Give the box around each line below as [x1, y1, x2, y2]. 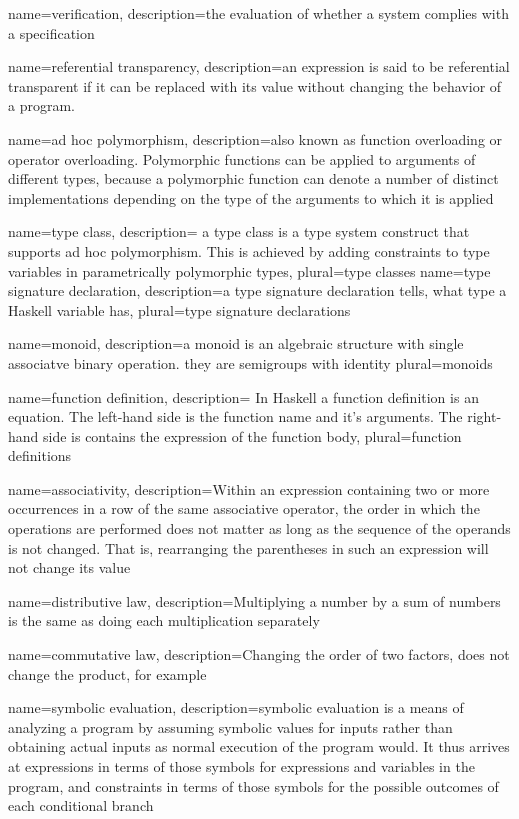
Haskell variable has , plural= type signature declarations [8, 299, 351, 320]
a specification [8, 22, 95, 43]
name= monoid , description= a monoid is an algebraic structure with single [8, 333, 464, 354]
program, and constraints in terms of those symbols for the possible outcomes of [8, 775, 499, 796]
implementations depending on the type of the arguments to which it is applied [8, 187, 494, 208]
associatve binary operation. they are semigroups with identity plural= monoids [8, 352, 493, 373]
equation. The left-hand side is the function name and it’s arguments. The [8, 406, 463, 427]
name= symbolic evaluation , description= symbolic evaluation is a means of [8, 697, 464, 718]
